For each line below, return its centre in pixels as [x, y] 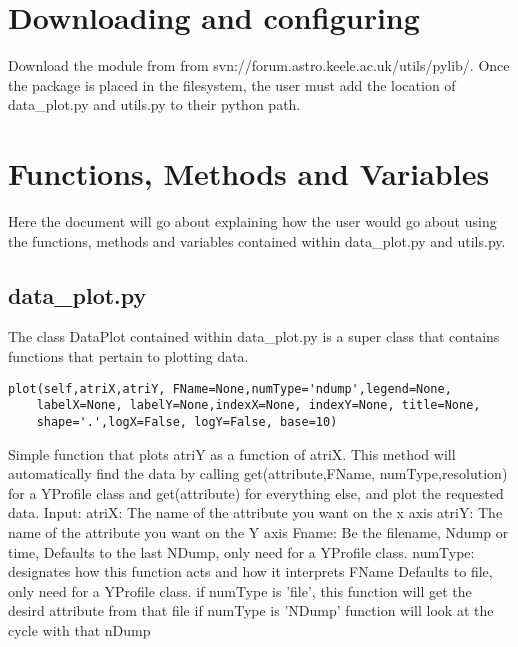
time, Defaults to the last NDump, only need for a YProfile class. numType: [241, 551]
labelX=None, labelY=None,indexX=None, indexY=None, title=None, [258, 405]
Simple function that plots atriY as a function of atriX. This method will [232, 453]
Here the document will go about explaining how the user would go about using [252, 221]
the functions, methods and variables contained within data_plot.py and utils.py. [257, 240]
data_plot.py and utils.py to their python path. [154, 104]
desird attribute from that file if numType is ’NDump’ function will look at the [251, 610]
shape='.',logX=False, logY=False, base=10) [187, 421]
